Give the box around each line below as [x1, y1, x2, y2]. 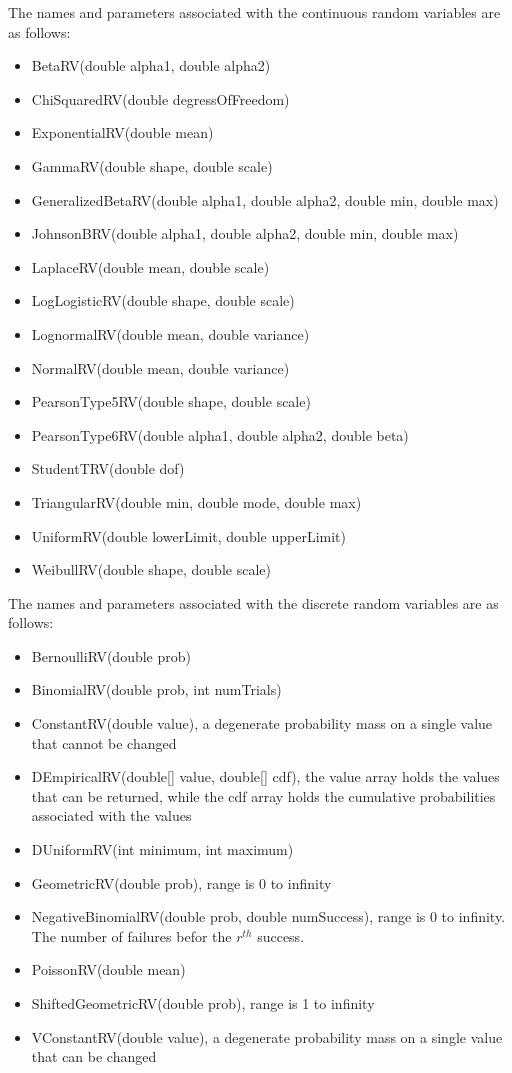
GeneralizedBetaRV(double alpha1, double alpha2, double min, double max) [31, 189, 499, 210]
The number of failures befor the [31, 925, 232, 946]
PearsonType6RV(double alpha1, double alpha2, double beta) [31, 424, 409, 445]
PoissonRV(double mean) [31, 959, 186, 980]
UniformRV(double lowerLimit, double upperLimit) [31, 525, 346, 546]
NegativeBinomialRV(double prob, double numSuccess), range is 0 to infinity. [31, 906, 506, 927]
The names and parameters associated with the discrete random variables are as [8, 592, 499, 613]
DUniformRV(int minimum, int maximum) [31, 839, 294, 860]
